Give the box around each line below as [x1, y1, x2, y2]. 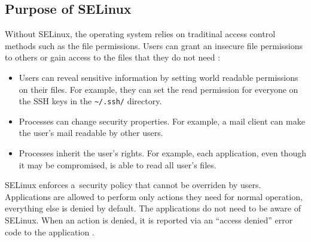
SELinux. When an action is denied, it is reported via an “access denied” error [5, 213, 293, 226]
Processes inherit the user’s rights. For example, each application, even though [19, 147, 306, 159]
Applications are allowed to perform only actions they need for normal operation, [5, 190, 303, 202]
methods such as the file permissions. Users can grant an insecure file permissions [5, 39, 303, 52]
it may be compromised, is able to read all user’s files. [19, 158, 217, 171]
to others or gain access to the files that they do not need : [5, 51, 221, 63]
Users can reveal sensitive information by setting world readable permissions [19, 71, 298, 83]
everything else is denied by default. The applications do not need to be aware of [5, 202, 301, 214]
